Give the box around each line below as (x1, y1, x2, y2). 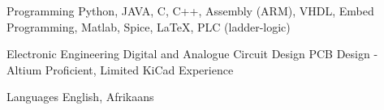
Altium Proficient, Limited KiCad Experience (6, 61, 234, 78)
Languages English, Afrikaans (6, 88, 154, 105)
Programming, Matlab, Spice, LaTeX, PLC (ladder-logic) (6, 18, 291, 35)
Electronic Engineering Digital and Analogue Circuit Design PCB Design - (6, 45, 378, 62)
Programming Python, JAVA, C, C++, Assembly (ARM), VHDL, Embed (6, 2, 374, 19)
